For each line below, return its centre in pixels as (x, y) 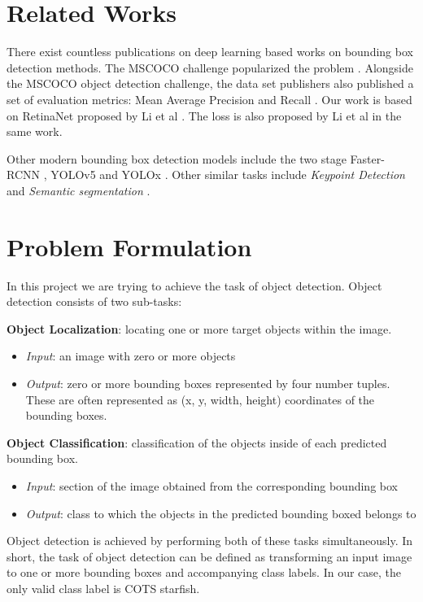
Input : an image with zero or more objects (131, 356)
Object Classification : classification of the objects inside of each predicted (197, 442)
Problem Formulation (129, 246)
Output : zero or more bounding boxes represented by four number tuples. (208, 383)
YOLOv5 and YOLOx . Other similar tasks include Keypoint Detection (228, 174)
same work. (35, 131)
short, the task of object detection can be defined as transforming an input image (209, 556)
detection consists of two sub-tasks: (94, 301)
